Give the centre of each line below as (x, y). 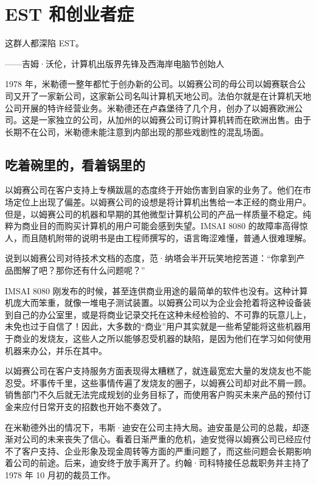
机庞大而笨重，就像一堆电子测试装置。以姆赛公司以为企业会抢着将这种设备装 (158, 303)
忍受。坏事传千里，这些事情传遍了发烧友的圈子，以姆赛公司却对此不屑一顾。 (158, 382)
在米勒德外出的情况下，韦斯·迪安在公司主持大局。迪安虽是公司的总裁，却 (153, 427)
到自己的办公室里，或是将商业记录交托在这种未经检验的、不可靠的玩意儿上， (158, 314)
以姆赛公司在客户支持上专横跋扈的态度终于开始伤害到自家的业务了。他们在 (154, 190)
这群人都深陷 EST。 (45, 43)
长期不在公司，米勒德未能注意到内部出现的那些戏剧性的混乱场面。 (137, 131)
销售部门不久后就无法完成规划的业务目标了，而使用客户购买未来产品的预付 (154, 395)
